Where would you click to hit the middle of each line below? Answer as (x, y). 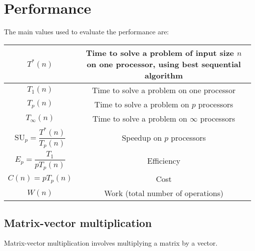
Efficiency (164, 161)
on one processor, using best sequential (164, 64)
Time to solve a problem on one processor (164, 90)
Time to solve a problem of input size (160, 52)
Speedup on (142, 138)
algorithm (164, 75)
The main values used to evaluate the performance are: (87, 32)
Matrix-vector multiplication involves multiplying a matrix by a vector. (111, 243)
